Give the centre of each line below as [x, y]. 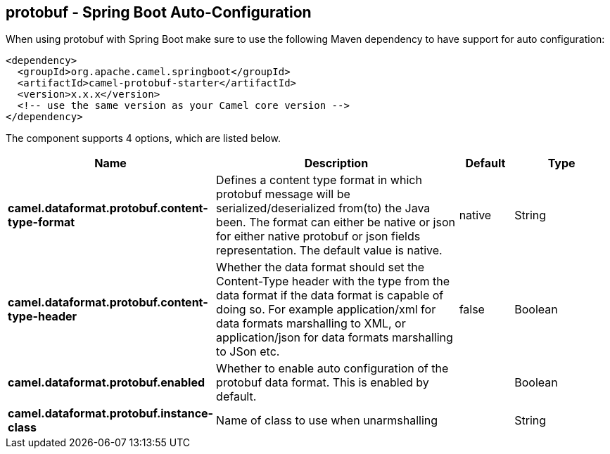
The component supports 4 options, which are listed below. [144, 138]
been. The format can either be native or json [336, 222]
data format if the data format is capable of [330, 296]
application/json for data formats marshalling [335, 338]
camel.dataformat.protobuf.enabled [107, 383]
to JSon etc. [248, 352]
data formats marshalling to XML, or [311, 324]
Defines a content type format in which [319, 180]
